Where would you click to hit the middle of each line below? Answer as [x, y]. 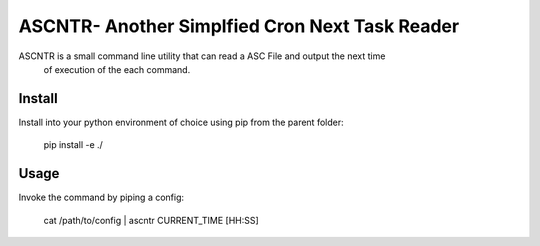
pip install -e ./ [73, 145]
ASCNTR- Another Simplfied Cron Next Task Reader [239, 26]
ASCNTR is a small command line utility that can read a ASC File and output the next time [202, 56]
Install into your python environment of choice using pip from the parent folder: [181, 122]
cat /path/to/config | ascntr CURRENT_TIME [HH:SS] [151, 220]
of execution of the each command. [117, 69]
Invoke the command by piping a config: [101, 197]
